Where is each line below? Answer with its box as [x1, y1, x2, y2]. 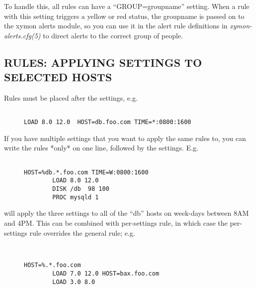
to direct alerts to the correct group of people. [43, 30, 183, 40]
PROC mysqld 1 [52, 193, 99, 201]
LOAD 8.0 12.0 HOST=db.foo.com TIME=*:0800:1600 [24, 119, 191, 126]
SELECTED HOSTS [4, 69, 112, 85]
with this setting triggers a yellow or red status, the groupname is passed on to [4, 10, 245, 21]
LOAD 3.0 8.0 [52, 278, 95, 286]
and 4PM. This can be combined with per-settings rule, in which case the [4, 217, 228, 228]
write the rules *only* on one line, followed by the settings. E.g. [4, 143, 198, 153]
